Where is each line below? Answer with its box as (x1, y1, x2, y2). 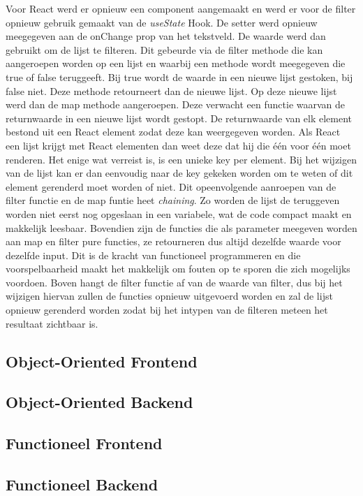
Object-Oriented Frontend (6, 350, 198, 372)
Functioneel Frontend (6, 432, 163, 454)
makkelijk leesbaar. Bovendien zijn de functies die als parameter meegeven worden (6, 220, 357, 235)
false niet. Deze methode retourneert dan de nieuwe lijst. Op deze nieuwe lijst (6, 83, 337, 98)
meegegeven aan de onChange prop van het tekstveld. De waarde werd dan (6, 29, 326, 43)
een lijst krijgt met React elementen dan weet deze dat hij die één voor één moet (6, 138, 351, 152)
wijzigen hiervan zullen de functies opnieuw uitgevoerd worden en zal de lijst (6, 289, 333, 303)
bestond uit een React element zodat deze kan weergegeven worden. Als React (6, 124, 341, 139)
